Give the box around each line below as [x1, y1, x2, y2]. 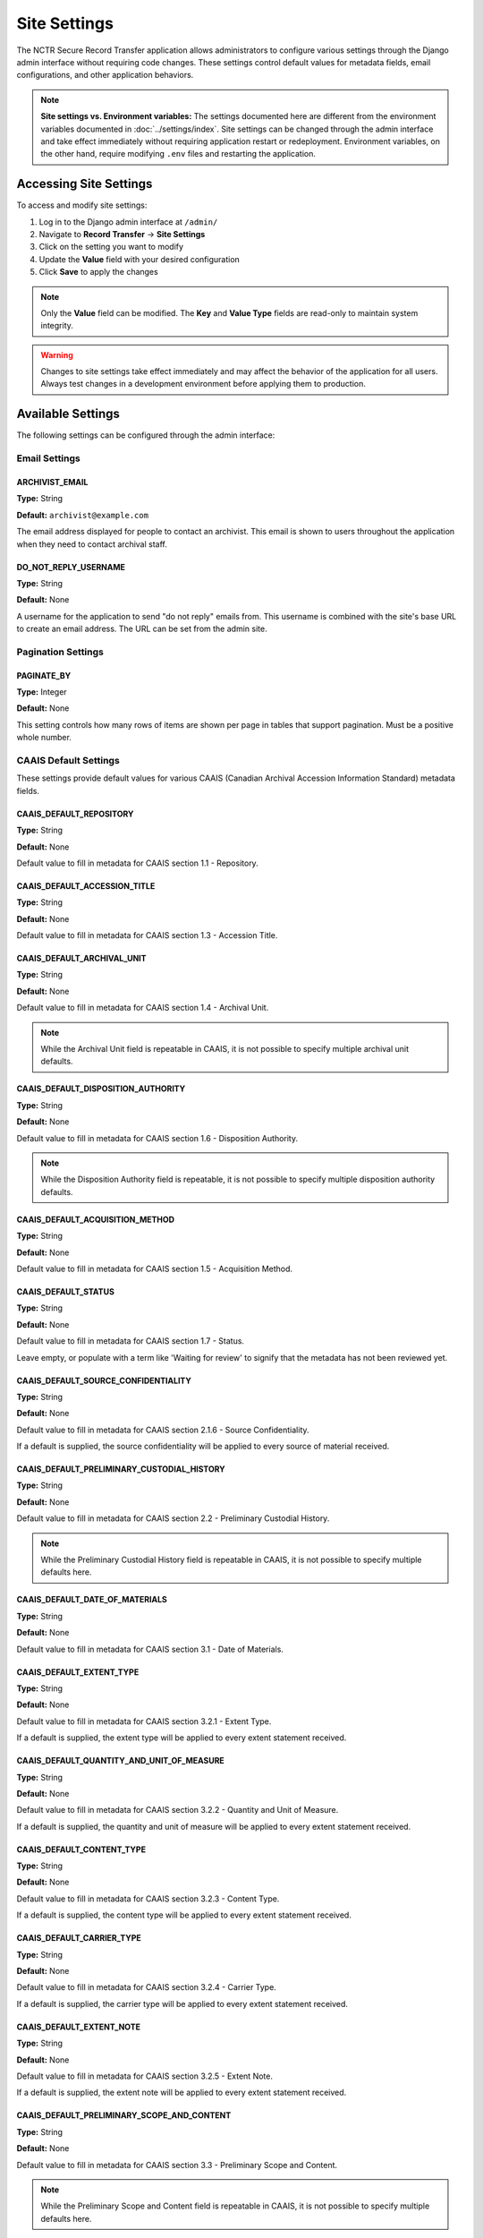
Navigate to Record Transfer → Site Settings [38, 228, 206, 239]
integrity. [40, 320, 73, 331]
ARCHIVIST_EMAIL [16, 476, 89, 487]
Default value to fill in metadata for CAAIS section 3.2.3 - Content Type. [16, 1893, 280, 1904]
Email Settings [16, 452, 80, 465]
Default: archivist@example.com [16, 509, 149, 520]
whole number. [16, 732, 72, 743]
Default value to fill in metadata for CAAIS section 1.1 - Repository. [16, 858, 258, 868]
